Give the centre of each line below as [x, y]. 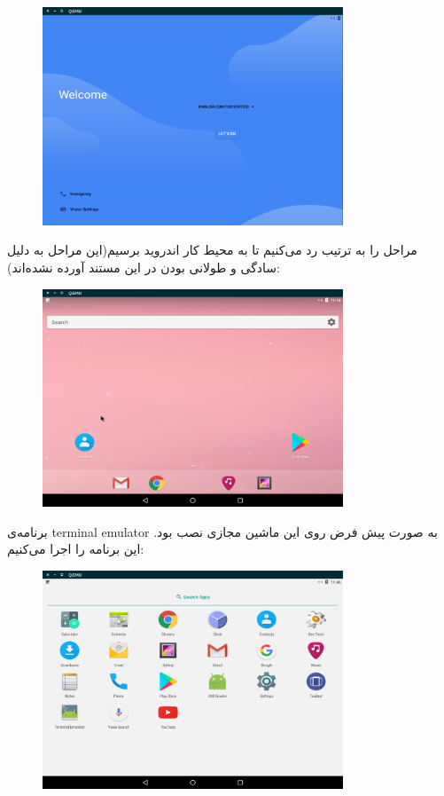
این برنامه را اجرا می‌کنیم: [76, 549]
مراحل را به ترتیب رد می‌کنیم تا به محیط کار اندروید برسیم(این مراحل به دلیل [212, 250]
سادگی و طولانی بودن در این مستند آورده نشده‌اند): [144, 267]
